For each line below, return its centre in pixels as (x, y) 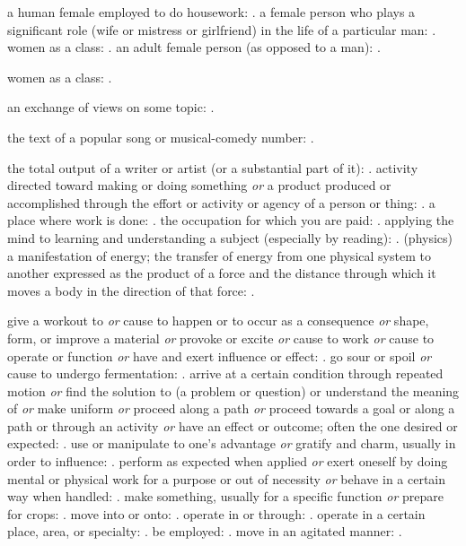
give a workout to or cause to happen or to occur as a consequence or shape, (218, 321)
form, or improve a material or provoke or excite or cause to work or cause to (221, 338)
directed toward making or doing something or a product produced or (199, 185)
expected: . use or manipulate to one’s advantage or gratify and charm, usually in (232, 443)
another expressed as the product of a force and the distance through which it (222, 273)
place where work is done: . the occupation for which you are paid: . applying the (231, 220)
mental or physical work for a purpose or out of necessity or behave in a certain (227, 478)
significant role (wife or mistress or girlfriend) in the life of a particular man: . (222, 29)
